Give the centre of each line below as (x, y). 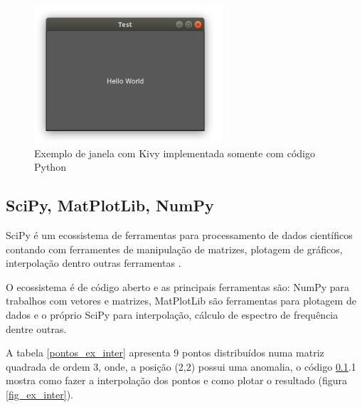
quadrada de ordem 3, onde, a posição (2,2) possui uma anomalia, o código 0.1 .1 (181, 366)
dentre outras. (36, 328)
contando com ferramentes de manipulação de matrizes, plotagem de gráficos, (174, 249)
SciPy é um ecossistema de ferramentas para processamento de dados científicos (179, 234)
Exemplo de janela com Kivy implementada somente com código (175, 153)
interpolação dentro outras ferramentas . (94, 263)
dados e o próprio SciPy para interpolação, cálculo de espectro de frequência (172, 314)
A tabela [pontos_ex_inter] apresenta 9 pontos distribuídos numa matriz (165, 353)
